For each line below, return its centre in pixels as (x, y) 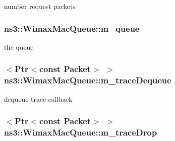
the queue (19, 46)
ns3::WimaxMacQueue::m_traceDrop (81, 132)
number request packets (40, 6)
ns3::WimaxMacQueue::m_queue (72, 28)
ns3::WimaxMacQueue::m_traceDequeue (88, 80)
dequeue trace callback (38, 99)
